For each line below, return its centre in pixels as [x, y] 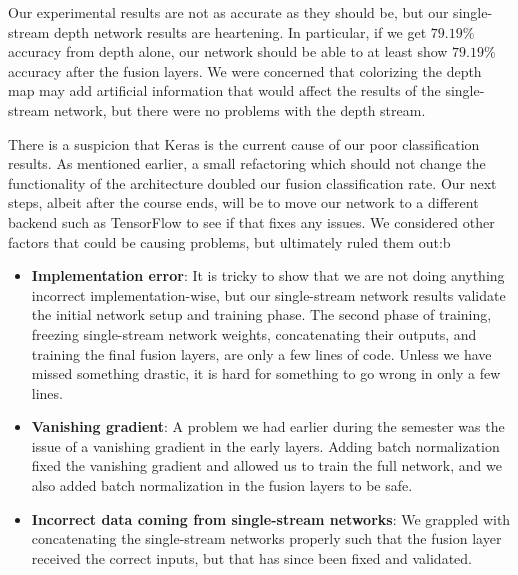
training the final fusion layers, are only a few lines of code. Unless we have [261, 353]
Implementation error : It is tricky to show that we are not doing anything [268, 275]
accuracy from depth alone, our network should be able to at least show [228, 51]
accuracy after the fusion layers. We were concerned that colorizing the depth [245, 70]
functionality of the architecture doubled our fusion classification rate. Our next [252, 182]
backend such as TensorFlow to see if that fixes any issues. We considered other [251, 221]
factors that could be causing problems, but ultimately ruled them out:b [229, 241]
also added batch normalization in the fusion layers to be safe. [222, 485]
